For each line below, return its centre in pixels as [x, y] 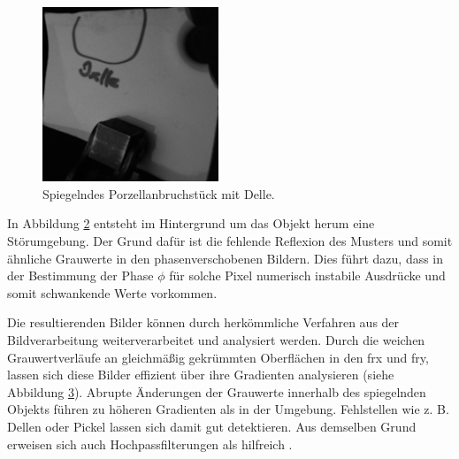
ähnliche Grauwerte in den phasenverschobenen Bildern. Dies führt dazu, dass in [226, 258]
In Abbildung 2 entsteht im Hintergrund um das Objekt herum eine [191, 223]
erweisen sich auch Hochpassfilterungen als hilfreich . [150, 444]
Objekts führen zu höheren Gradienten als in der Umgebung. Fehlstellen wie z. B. [228, 409]
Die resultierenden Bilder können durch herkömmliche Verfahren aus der [203, 322]
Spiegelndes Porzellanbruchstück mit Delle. [159, 193]
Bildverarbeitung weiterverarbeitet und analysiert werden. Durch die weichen [216, 339]
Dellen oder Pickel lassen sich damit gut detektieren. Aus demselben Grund [212, 426]
